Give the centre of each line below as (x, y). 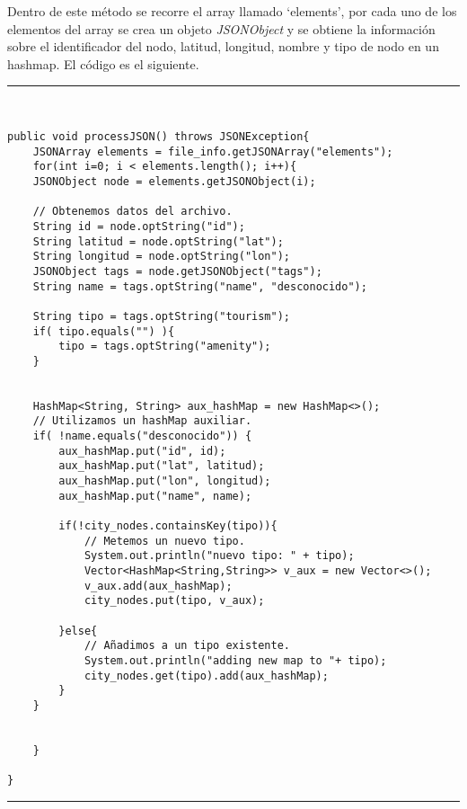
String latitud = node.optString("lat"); (158, 241)
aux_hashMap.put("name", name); (155, 496)
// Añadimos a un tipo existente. (187, 646)
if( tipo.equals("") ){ (104, 331)
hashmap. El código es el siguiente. (103, 63)
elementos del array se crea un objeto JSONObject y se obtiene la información (221, 28)
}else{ (78, 631)
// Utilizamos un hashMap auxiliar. (142, 421)
